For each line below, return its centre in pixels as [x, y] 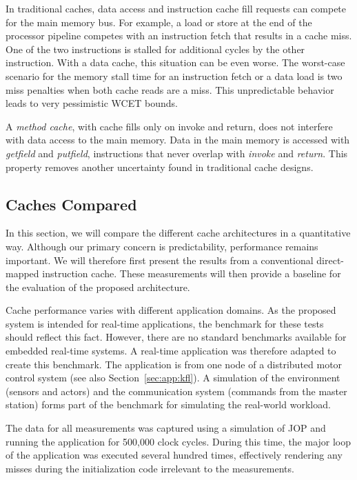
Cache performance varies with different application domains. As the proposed [171, 310]
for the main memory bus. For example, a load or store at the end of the [159, 22]
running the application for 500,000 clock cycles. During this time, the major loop [178, 441]
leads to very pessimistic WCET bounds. [92, 103]
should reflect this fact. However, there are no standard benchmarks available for [176, 337]
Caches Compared [71, 204]
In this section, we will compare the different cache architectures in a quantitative [178, 233]
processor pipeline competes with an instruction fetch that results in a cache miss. [179, 36]
